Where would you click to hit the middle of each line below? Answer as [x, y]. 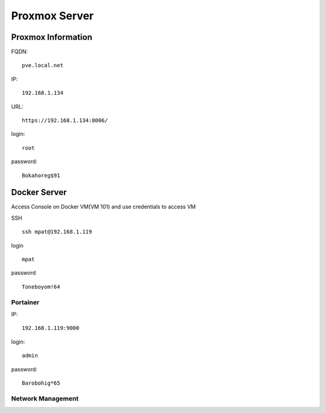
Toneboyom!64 [41, 287]
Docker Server [39, 192]
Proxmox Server [52, 16]
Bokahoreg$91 [41, 175]
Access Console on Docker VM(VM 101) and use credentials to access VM [104, 207]
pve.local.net [43, 66]
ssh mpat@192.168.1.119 [57, 232]
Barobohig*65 [41, 383]
